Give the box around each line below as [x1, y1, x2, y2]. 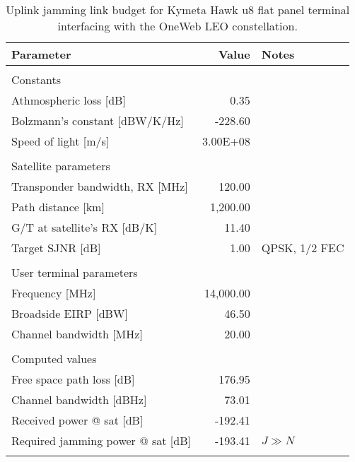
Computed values [11, 350, 97, 367]
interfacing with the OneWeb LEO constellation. [57, 18, 298, 34]
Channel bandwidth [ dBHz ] [11, 391, 147, 408]
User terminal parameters [11, 264, 138, 280]
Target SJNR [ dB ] [11, 239, 101, 256]
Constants [11, 71, 61, 88]
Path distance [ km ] [11, 199, 105, 215]
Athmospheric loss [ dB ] [11, 92, 126, 108]
